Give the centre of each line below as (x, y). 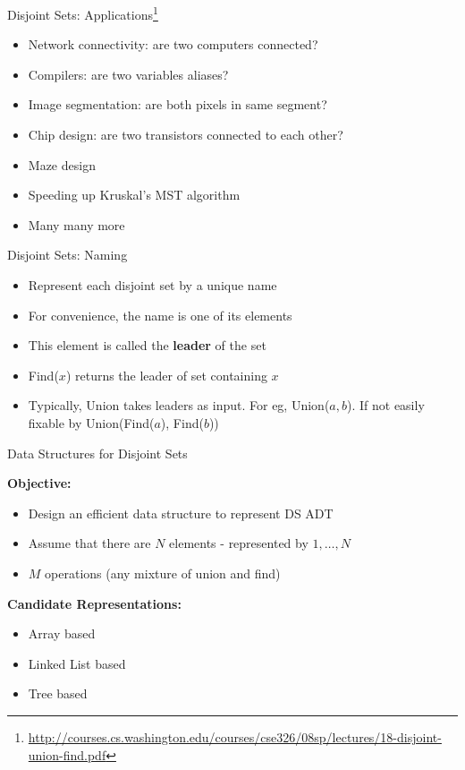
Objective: (39, 483)
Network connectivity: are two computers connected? (173, 44)
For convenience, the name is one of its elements (160, 315)
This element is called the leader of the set (147, 345)
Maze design (62, 164)
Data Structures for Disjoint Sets (97, 453)
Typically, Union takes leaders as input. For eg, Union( (179, 405)
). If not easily (385, 405)
